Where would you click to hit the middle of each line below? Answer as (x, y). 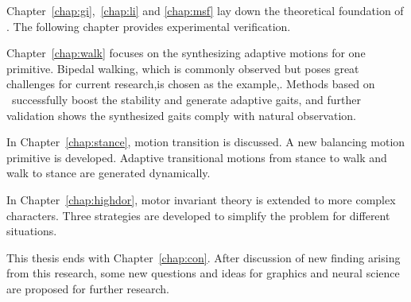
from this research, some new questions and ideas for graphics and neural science (203, 273)
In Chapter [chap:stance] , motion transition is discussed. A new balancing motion (206, 142)
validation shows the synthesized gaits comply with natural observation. (181, 115)
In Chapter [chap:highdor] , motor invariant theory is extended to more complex (201, 199)
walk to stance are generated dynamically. (109, 173)
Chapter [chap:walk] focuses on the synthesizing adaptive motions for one (186, 53)
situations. (32, 231)
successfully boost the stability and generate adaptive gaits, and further (186, 99)
